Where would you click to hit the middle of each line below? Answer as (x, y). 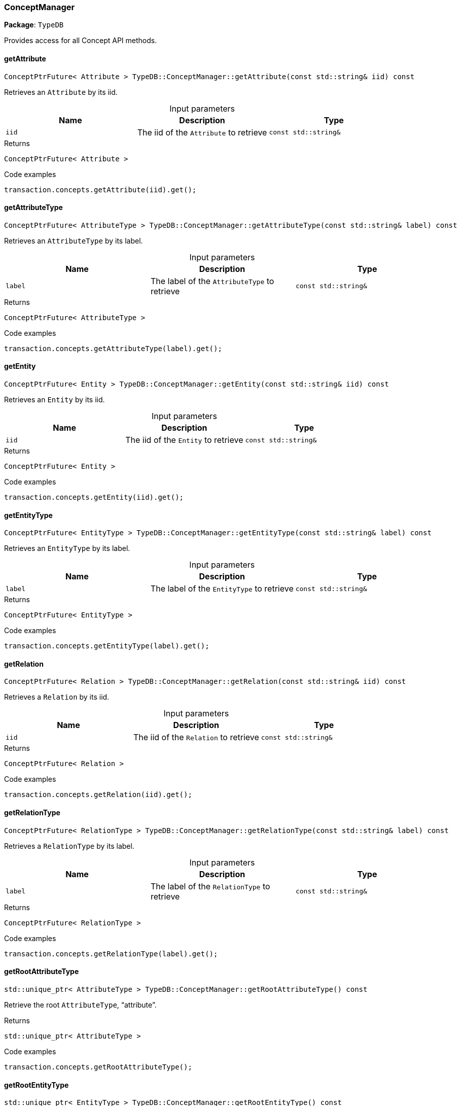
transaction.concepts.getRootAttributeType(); (98, 1067)
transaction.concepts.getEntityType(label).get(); (107, 646)
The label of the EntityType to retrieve (222, 589)
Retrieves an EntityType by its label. (67, 548)
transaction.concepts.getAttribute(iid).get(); (100, 189)
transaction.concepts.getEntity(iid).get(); (94, 497)
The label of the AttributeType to (212, 281)
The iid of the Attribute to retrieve (202, 132)
